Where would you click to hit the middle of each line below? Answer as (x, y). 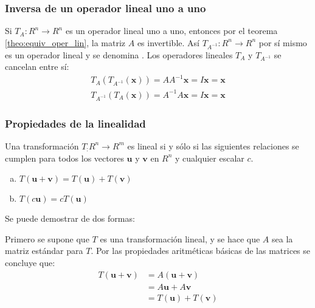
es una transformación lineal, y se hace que (180, 238)
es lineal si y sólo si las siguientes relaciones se (213, 145)
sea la (282, 238)
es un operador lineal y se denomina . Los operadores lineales (119, 54)
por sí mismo (283, 42)
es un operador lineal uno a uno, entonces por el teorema (171, 31)
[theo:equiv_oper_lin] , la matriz (65, 42)
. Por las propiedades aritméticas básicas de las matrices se (201, 251)
